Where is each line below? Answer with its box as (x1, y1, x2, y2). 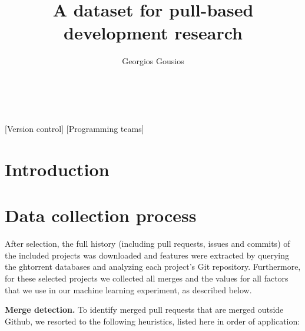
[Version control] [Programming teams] (5, 123, 144, 135)
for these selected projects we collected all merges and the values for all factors (5, 272, 289, 284)
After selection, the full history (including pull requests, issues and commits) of (5, 237, 290, 250)
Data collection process (5, 203, 197, 227)
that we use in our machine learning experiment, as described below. (5, 283, 252, 296)
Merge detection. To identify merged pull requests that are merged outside (5, 303, 284, 316)
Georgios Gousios (122, 55, 184, 67)
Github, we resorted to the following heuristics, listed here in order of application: (5, 315, 300, 327)
